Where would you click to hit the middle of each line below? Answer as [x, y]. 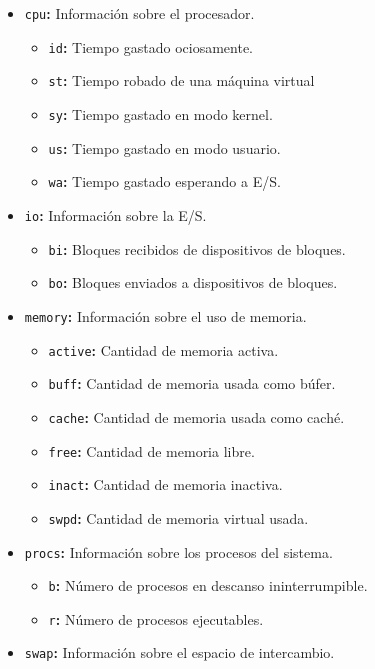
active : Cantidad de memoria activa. [163, 349]
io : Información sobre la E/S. [115, 214]
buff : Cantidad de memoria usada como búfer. [192, 383]
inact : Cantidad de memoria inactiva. [165, 484]
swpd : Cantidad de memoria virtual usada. [178, 517]
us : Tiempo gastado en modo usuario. [164, 147]
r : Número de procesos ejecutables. [156, 618]
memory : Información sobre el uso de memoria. [165, 315]
